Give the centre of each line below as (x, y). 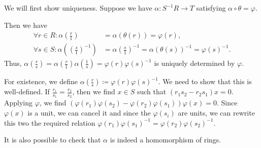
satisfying (211, 8)
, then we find (94, 91)
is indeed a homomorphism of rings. (166, 140)
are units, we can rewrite (216, 113)
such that (152, 91)
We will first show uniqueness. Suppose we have (78, 8)
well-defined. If (27, 91)
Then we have (26, 25)
